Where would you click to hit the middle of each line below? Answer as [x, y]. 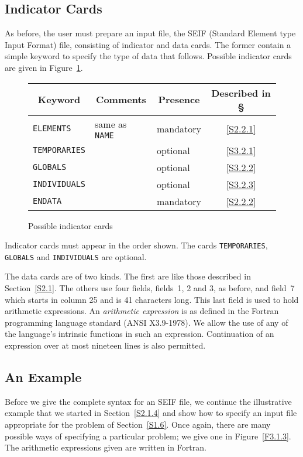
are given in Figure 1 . [44, 67]
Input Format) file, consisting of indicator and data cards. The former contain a [148, 44]
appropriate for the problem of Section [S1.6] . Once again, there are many [138, 424]
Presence [179, 100]
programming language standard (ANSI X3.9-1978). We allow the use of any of [147, 322]
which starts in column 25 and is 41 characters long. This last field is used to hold [152, 299]
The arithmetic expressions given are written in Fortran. [106, 447]
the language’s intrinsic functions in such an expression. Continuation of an [140, 334]
